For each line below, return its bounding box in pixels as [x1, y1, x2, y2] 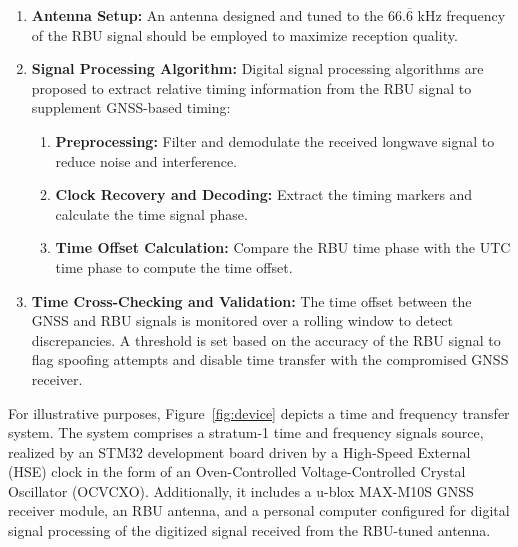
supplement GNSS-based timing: [31, 97, 231, 118]
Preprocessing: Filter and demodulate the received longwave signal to [55, 130, 495, 151]
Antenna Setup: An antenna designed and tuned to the [31, 5, 384, 25]
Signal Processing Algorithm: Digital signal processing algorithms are [31, 58, 484, 79]
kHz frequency [417, 5, 506, 25]
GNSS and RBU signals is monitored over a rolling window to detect [31, 310, 454, 331]
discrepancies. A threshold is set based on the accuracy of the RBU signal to [31, 329, 501, 350]
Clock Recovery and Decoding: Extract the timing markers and [55, 184, 473, 205]
